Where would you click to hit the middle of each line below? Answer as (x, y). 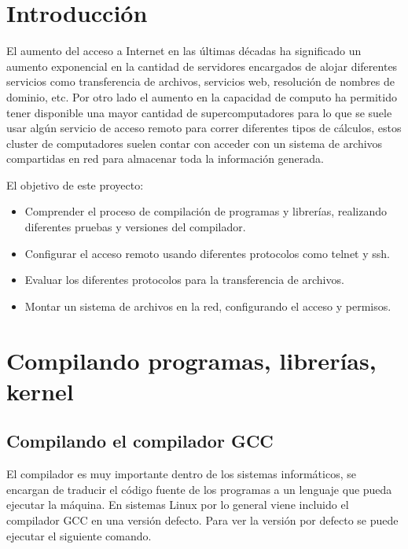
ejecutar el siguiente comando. (79, 535)
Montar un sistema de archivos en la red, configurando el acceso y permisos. (208, 306)
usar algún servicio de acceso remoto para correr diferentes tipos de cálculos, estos (204, 128)
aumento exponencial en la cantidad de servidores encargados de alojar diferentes (202, 66)
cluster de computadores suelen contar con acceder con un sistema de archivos (195, 143)
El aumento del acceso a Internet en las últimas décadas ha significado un (184, 51)
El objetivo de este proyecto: (75, 184)
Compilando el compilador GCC (140, 441)
